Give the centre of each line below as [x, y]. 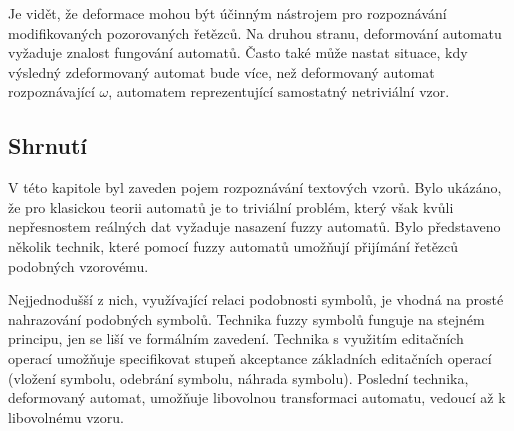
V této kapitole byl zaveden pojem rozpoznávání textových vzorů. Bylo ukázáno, [255, 187]
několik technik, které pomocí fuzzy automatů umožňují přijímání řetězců [233, 245]
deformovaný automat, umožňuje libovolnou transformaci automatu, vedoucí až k [257, 397]
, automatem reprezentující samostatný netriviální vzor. [279, 91]
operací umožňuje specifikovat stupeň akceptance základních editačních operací [250, 357]
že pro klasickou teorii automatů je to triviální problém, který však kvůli [231, 206]
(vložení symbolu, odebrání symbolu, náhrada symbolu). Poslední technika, [238, 377]
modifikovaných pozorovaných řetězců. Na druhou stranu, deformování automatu [255, 32]
